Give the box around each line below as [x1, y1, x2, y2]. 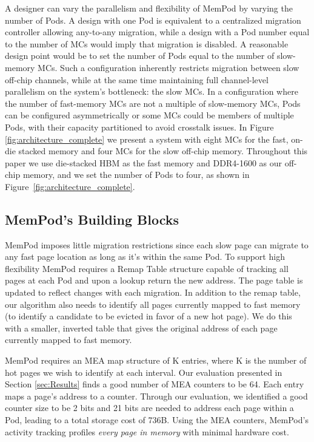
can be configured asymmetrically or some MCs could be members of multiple [5, 109, 294, 121]
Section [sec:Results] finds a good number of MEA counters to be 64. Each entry [5, 378, 304, 390]
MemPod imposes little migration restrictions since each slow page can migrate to [5, 238, 309, 251]
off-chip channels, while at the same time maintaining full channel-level [5, 73, 269, 86]
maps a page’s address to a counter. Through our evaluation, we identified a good [5, 389, 308, 402]
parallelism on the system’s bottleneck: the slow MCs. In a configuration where [5, 85, 298, 98]
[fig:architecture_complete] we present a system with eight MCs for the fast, [5, 132, 289, 145]
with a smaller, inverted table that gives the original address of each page [5, 321, 278, 334]
